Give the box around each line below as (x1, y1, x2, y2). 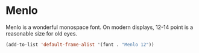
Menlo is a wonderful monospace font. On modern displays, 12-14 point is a (5, 23, 194, 31)
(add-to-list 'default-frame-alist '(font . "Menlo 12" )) (5, 42, 154, 48)
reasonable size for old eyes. (5, 30, 78, 37)
